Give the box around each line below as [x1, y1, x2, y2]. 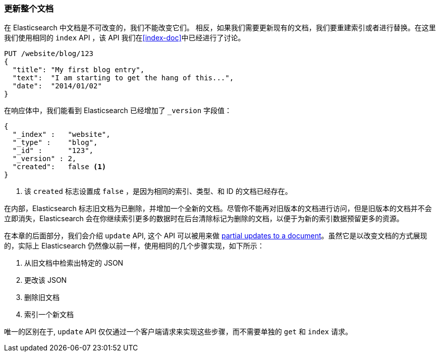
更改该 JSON [24, 276, 67, 285]
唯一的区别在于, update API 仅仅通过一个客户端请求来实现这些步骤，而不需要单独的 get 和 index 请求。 [4, 327, 352, 336]
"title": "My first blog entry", [12, 66, 145, 74]
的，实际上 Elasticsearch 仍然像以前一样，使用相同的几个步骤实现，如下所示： [4, 241, 264, 250]
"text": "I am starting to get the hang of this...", [12, 74, 234, 82]
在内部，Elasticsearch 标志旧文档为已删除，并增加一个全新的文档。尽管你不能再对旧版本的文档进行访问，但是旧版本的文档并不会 [4, 204, 432, 213]
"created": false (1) [12, 163, 106, 171]
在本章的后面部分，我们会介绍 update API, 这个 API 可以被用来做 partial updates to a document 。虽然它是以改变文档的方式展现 [4, 231, 427, 240]
